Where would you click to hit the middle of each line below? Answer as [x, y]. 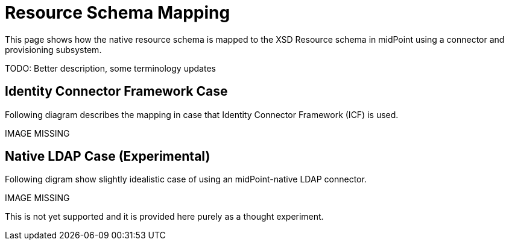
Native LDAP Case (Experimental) [108, 157]
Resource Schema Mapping [118, 13]
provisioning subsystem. [53, 49]
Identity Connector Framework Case [116, 91]
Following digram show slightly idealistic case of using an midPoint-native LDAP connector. [186, 179]
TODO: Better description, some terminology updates [110, 68]
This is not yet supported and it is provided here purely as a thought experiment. [164, 217]
